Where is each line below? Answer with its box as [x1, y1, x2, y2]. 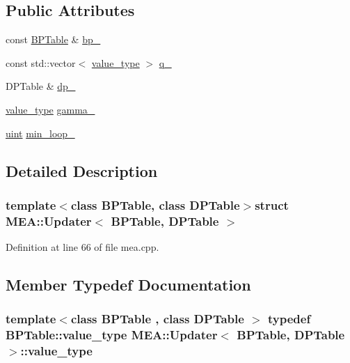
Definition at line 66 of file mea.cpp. [6, 240, 159, 254]
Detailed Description [6, 160, 158, 181]
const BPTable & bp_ [6, 32, 101, 47]
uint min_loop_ [6, 125, 75, 140]
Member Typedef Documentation [6, 274, 251, 295]
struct [255, 196, 289, 213]
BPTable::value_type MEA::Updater [6, 326, 218, 343]
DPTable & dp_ [6, 79, 76, 93]
